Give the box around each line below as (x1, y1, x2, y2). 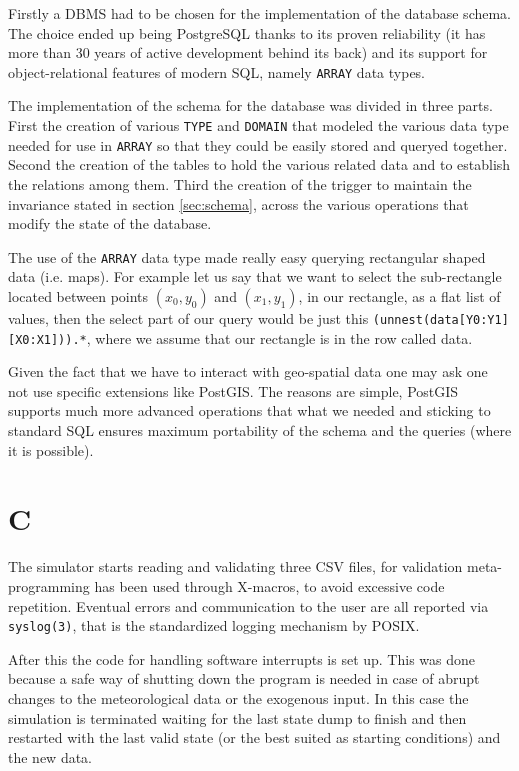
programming (8, 575, 90, 596)
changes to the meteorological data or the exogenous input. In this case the (8, 688, 469, 708)
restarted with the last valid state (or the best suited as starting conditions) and (8, 727, 501, 748)
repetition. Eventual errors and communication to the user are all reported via (8, 595, 489, 616)
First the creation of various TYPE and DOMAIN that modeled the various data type (8, 115, 509, 136)
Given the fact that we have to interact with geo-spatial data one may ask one (8, 361, 488, 382)
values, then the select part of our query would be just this (8, 307, 369, 328)
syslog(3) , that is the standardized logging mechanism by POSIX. (8, 615, 420, 636)
